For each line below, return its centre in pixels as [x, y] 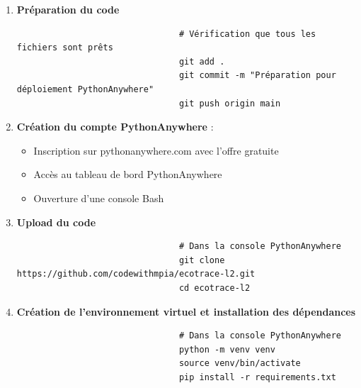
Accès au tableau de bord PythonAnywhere [128, 174]
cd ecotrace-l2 [214, 288]
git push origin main [230, 103]
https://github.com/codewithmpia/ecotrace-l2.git [136, 274]
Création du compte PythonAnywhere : [115, 127]
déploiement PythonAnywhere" [85, 89]
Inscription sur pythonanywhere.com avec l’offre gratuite [156, 150]
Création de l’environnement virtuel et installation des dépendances [186, 311]
